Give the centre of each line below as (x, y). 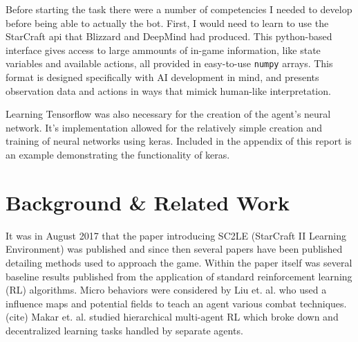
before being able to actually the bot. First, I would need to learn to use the (167, 22)
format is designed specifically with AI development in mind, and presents (162, 77)
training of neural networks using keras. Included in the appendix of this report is (179, 141)
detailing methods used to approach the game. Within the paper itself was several (179, 262)
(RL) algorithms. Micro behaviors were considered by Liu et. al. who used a (166, 290)
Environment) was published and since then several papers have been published (174, 249)
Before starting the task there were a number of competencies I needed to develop (179, 9)
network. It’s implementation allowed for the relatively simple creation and (164, 127)
